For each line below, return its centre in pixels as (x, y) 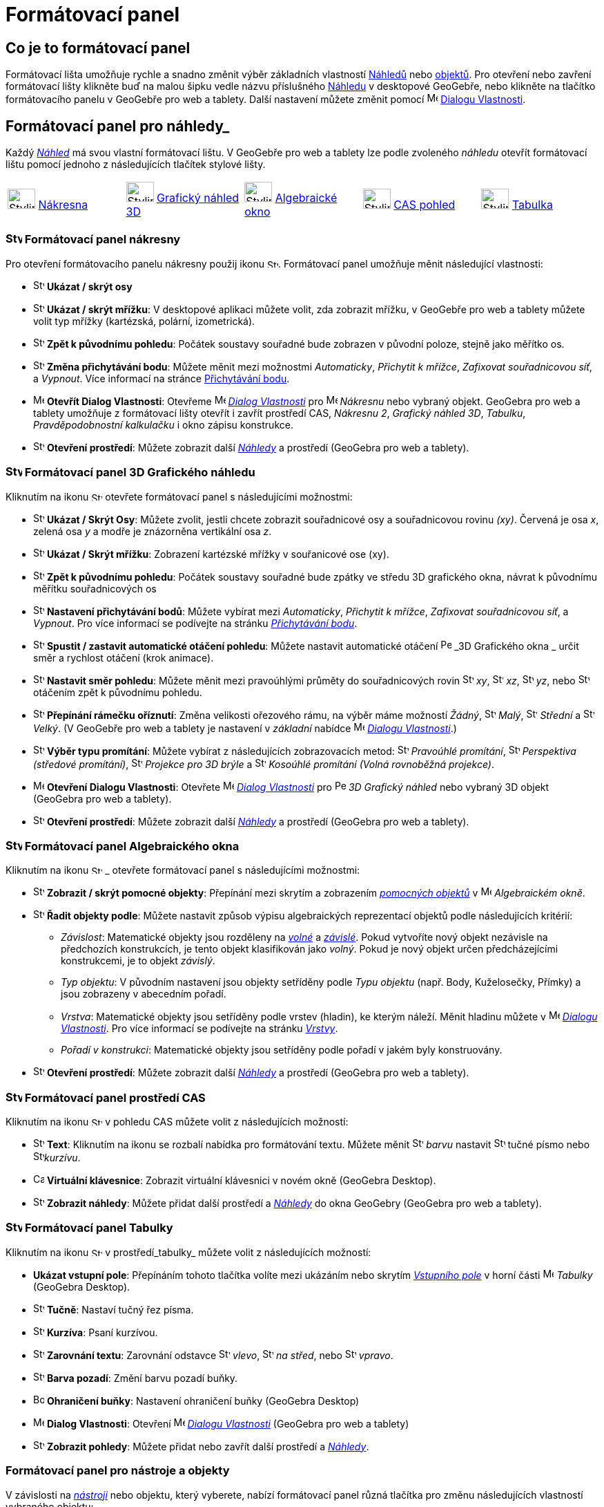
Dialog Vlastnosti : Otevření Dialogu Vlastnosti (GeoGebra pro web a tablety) (228, 1423)
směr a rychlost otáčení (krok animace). (124, 657)
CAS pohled (425, 205)
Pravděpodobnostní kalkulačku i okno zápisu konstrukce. (163, 424)
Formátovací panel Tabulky (99, 1228)
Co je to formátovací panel (98, 48)
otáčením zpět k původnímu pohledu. (118, 692)
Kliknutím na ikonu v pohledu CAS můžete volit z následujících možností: (177, 1122)
